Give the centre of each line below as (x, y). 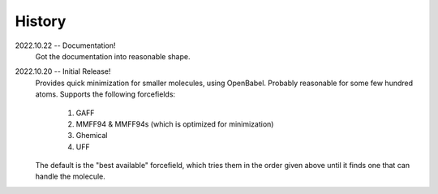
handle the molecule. (70, 177)
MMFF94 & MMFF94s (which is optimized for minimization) (175, 124)
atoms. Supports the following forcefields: (105, 94)
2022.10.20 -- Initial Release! (63, 71)
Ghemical (92, 136)
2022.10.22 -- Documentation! (65, 45)
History (41, 21)
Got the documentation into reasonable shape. (113, 56)
